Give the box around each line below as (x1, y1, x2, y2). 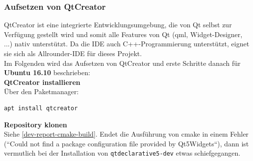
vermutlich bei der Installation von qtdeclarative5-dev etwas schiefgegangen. (4, 148, 241, 158)
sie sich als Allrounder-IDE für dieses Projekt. (4, 48, 142, 58)
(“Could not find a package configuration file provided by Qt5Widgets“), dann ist (4, 138, 249, 148)
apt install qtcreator (4, 104, 78, 112)
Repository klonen (4, 119, 67, 129)
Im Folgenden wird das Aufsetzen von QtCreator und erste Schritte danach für (4, 58, 241, 68)
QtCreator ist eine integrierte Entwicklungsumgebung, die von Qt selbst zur (4, 20, 232, 30)
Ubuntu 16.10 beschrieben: (4, 67, 90, 78)
